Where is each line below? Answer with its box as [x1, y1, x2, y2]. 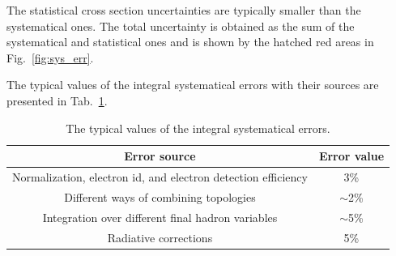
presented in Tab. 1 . [6, 92, 108, 109]
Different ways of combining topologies [64, 188, 256, 205]
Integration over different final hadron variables [42, 208, 278, 225]
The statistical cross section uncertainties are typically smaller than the [6, 2, 361, 18]
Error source [124, 147, 196, 164]
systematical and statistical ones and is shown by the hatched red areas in [6, 33, 374, 50]
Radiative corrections [107, 228, 213, 245]
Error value [318, 147, 385, 164]
